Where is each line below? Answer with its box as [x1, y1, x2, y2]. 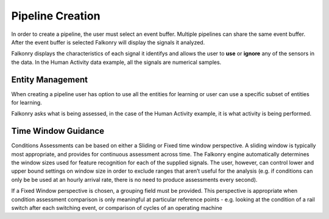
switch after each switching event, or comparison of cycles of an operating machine [11, 204, 222, 212]
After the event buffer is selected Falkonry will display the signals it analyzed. [11, 38, 205, 46]
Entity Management [11, 74, 88, 85]
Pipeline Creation [11, 9, 101, 23]
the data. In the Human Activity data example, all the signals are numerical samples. [11, 58, 222, 66]
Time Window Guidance [11, 126, 105, 136]
